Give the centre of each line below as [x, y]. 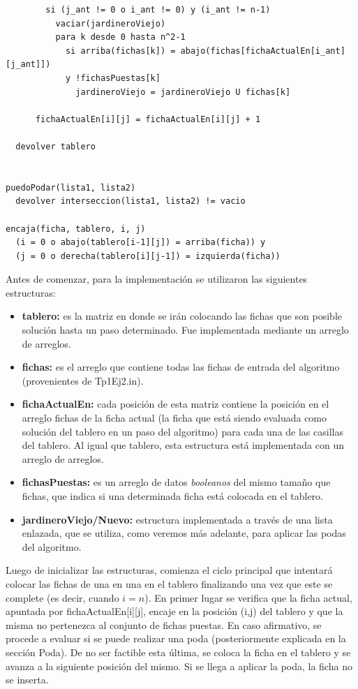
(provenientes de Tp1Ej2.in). [83, 380]
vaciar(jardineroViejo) [111, 23]
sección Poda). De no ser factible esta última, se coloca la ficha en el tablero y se [178, 652]
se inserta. [27, 680]
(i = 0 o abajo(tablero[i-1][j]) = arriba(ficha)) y [141, 243]
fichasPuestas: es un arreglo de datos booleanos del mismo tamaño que [176, 482]
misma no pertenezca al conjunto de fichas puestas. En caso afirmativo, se [164, 624]
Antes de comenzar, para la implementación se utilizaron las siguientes [157, 279]
